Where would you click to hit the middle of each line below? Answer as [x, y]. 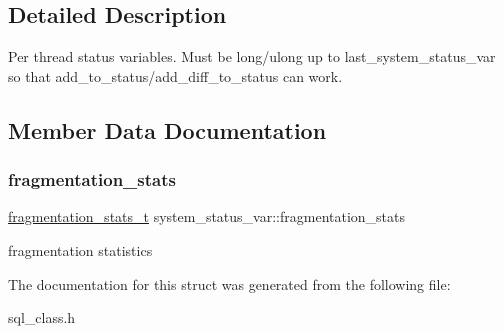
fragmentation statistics [80, 249]
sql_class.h [42, 317]
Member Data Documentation [167, 129]
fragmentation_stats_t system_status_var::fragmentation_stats [207, 216]
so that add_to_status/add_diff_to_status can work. [175, 75]
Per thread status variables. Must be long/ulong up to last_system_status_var [252, 56]
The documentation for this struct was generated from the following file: [229, 283]
